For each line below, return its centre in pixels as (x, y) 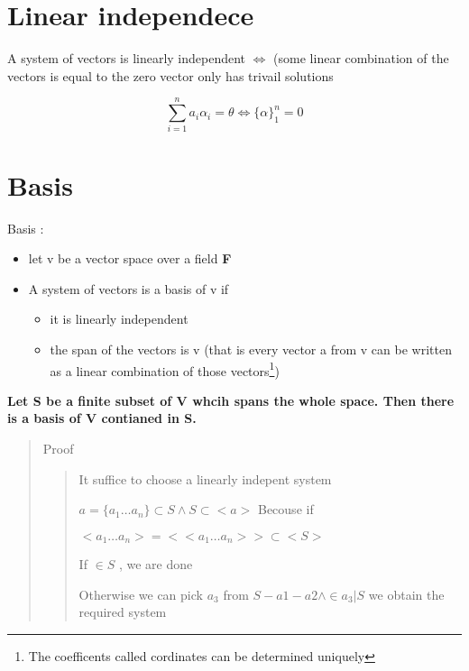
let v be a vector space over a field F (130, 258)
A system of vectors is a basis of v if (129, 288)
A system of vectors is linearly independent (127, 58)
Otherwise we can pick (141, 594)
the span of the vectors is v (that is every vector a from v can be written (251, 349)
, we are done (156, 564)
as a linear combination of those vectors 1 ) (165, 369)
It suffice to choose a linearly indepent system (205, 478)
